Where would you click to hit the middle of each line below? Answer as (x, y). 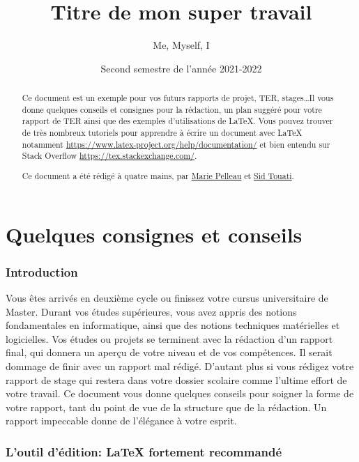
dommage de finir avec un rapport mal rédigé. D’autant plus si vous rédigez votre (180, 365)
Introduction (42, 271)
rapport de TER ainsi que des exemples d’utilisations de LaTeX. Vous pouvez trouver (177, 121)
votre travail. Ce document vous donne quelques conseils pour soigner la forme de (180, 393)
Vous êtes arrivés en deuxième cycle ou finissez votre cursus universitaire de (167, 298)
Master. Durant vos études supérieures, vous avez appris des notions (151, 311)
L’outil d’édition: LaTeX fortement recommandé (144, 451)
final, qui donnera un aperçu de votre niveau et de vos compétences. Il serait (169, 352)
